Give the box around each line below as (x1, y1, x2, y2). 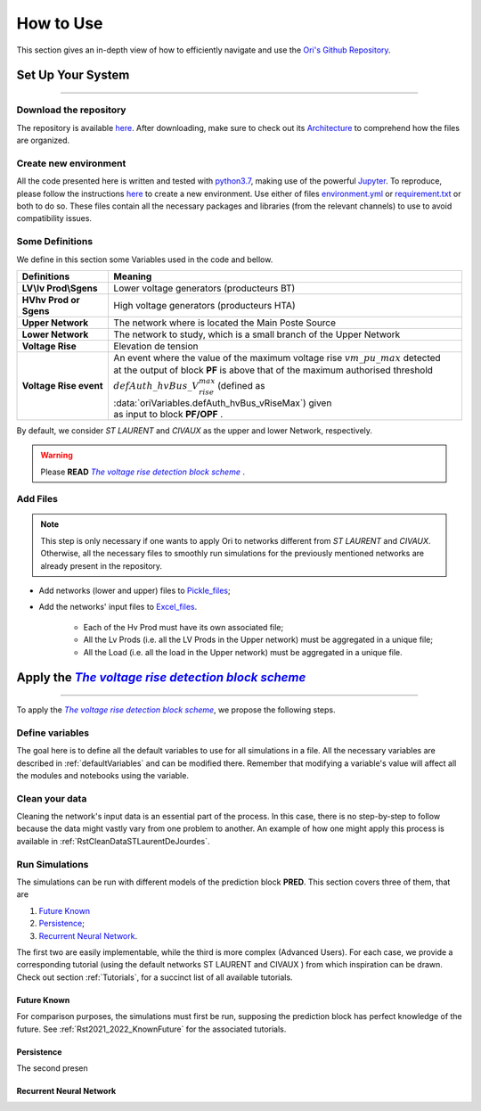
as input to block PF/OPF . (113, 407, 224, 420)
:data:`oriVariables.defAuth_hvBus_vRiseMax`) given (113, 397, 332, 409)
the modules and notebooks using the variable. (16, 769, 189, 780)
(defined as (216, 380, 265, 392)
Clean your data (16, 792, 87, 804)
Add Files (16, 493, 58, 506)
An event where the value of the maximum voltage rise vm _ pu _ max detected (113, 351, 441, 364)
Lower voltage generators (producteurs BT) (113, 282, 296, 294)
